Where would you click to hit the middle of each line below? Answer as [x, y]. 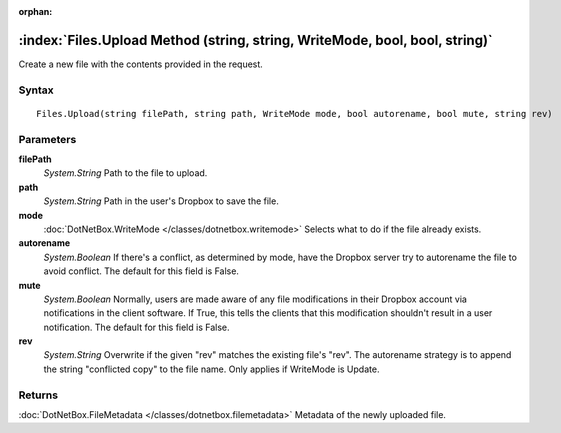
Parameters [47, 139]
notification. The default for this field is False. [136, 327]
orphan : [35, 11]
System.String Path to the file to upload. [125, 173]
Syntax [36, 90]
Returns [38, 395]
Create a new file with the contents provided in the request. [141, 64]
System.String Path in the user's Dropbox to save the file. [161, 201]
